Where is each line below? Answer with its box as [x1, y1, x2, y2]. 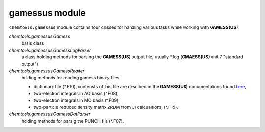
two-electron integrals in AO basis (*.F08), [33, 91, 119, 97]
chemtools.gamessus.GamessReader [9, 68, 85, 74]
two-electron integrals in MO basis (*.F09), [33, 97, 120, 103]
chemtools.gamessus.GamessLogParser [9, 47, 91, 53]
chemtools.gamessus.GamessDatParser [9, 111, 91, 117]
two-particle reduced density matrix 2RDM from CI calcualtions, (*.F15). [33, 104, 179, 110]
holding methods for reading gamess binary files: [21, 75, 121, 80]
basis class [21, 40, 44, 46]
